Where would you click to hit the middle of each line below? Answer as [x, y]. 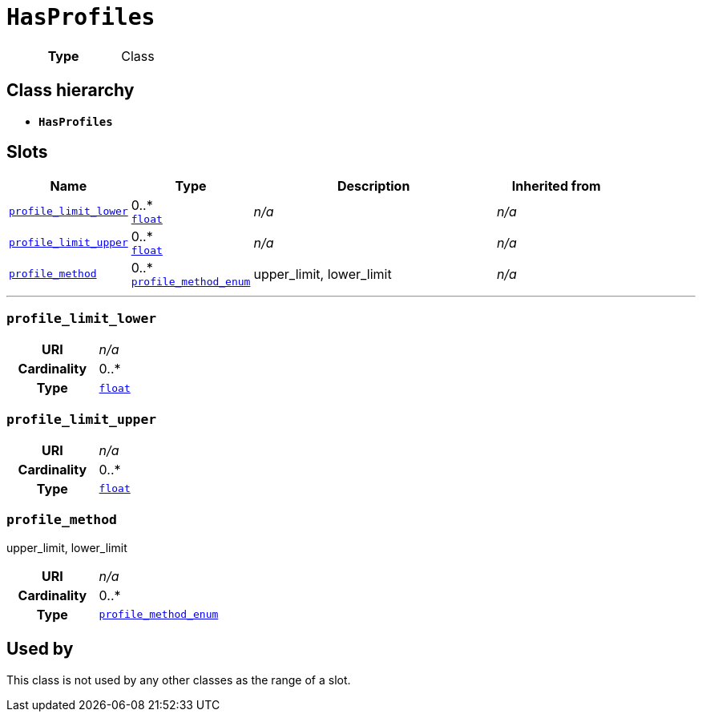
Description [373, 186]
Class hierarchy [71, 91]
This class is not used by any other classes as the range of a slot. [179, 680]
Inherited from [556, 186]
